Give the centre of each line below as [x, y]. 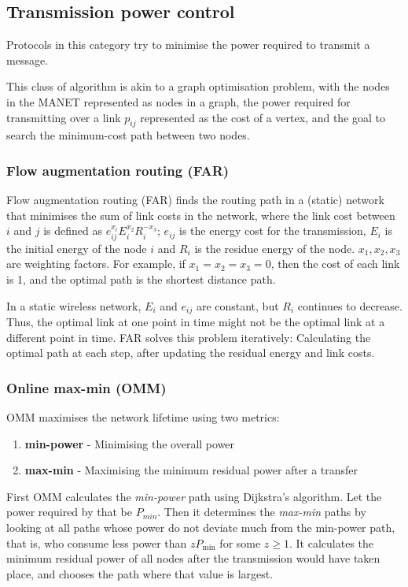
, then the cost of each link [335, 264]
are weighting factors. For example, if [96, 264]
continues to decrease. [350, 305]
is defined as [73, 230]
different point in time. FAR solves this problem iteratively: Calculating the [189, 337]
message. [28, 59]
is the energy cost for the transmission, [273, 230]
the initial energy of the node [77, 248]
